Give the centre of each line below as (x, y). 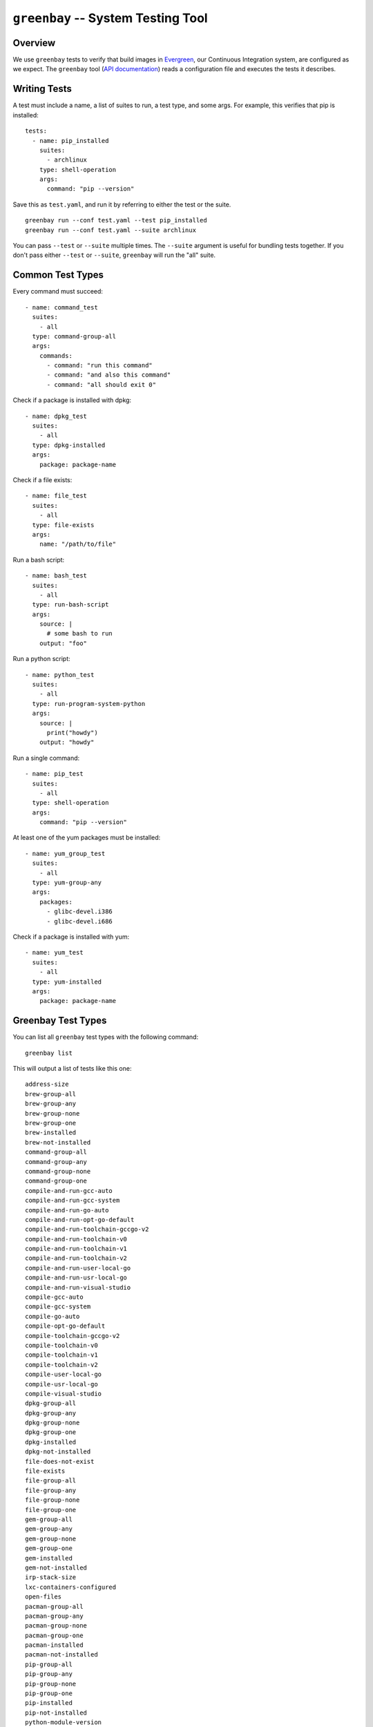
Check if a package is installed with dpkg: (72, 400)
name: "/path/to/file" (78, 544)
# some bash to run (80, 633)
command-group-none (58, 1171)
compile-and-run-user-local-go (78, 1268)
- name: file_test (56, 496)
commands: (56, 355)
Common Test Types (58, 275)
